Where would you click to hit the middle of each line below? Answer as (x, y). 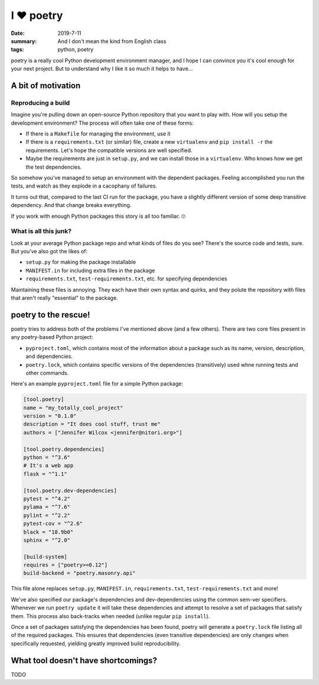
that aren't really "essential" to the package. (64, 298)
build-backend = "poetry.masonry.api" (79, 573)
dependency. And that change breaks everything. (71, 205)
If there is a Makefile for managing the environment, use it (98, 134)
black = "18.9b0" (48, 532)
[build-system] (45, 557)
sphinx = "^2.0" (47, 540)
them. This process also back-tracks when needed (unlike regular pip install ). (110, 616)
